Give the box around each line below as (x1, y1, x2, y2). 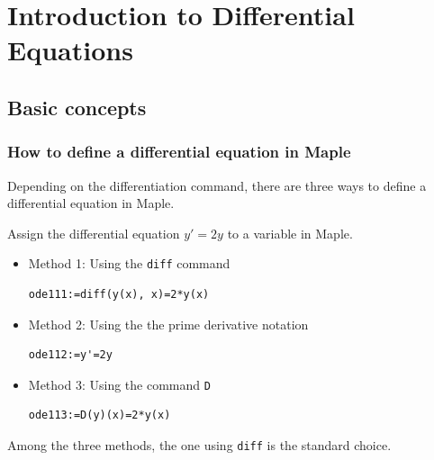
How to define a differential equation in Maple (7, 140, 351, 163)
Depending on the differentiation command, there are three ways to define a (7, 176, 427, 194)
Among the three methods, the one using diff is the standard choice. (7, 436, 392, 455)
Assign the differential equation (7, 223, 180, 242)
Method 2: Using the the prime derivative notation (28, 314, 309, 333)
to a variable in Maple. (227, 223, 353, 242)
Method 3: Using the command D (28, 374, 211, 393)
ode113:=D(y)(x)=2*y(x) (28, 409, 171, 422)
